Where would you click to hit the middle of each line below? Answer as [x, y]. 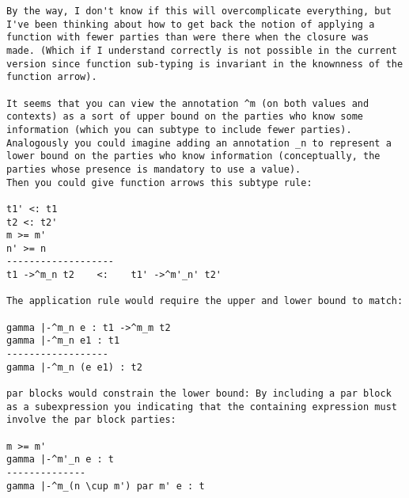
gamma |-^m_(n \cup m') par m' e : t [106, 486]
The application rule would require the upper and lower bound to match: [205, 301]
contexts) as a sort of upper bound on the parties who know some [185, 117]
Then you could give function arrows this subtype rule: [159, 182]
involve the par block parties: [91, 420]
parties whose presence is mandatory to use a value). [154, 169]
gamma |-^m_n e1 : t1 [63, 341]
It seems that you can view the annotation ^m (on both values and [188, 103]
